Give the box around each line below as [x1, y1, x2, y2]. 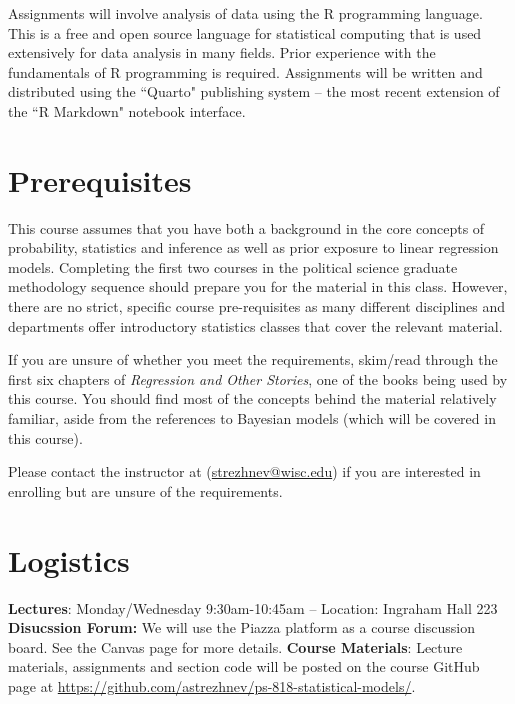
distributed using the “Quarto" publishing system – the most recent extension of [8, 81, 500, 102]
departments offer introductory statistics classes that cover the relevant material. [8, 315, 503, 336]
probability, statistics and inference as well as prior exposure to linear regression [8, 237, 499, 258]
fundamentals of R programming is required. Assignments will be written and [8, 61, 483, 82]
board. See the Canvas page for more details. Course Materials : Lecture [8, 636, 463, 657]
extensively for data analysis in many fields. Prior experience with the [8, 42, 436, 63]
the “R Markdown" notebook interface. [8, 100, 246, 121]
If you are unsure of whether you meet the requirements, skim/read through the [8, 349, 498, 370]
